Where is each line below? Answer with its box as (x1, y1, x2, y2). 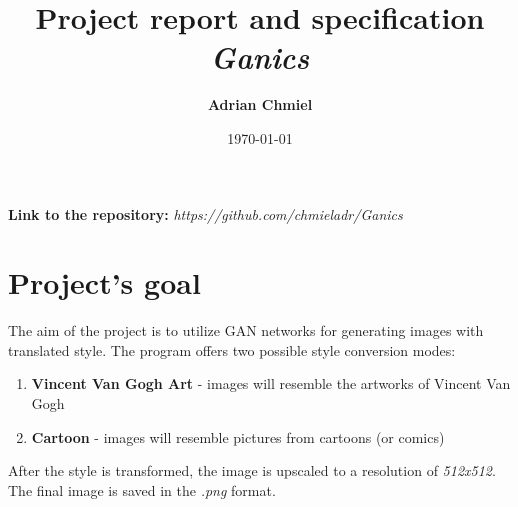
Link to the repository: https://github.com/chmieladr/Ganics (8, 203, 403, 224)
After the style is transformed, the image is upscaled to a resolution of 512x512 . (8, 460, 496, 481)
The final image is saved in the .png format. (8, 479, 276, 500)
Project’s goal (8, 262, 201, 303)
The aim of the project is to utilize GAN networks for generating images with (8, 320, 484, 341)
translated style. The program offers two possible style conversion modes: (8, 339, 456, 360)
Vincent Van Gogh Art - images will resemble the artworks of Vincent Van (31, 373, 511, 394)
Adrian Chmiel (207, 94, 313, 115)
